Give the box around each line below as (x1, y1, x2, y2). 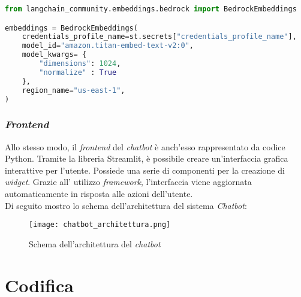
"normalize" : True (39, 68, 117, 77)
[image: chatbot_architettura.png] (29, 220, 171, 229)
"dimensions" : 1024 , (39, 59, 121, 68)
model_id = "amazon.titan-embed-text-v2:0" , (22, 41, 194, 50)
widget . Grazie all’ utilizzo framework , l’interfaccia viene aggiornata (5, 175, 252, 188)
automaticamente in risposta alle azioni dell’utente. (5, 187, 193, 199)
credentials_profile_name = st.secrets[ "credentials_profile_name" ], (22, 32, 297, 41)
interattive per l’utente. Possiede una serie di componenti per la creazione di (5, 163, 285, 176)
